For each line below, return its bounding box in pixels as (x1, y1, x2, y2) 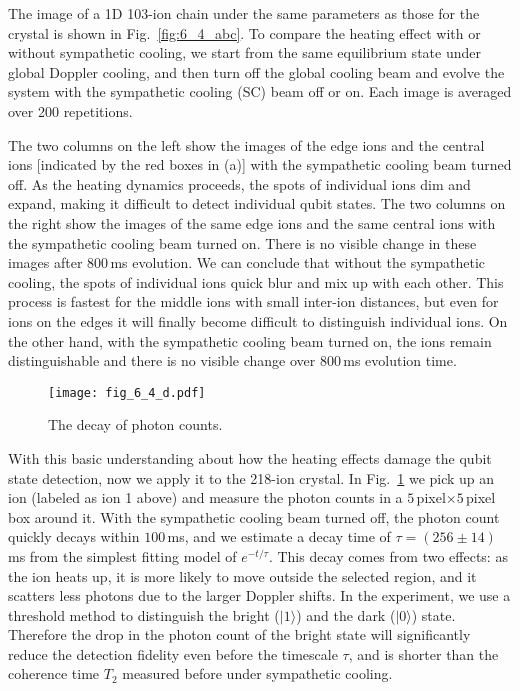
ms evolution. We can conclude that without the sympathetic (110, 252, 486, 273)
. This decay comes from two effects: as (268, 545, 508, 566)
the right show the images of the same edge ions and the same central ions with (8, 212, 496, 233)
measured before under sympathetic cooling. (122, 663, 393, 684)
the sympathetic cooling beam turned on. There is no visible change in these (8, 232, 477, 253)
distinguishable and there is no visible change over (8, 350, 316, 371)
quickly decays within (8, 526, 140, 547)
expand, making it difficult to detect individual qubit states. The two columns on (8, 193, 506, 214)
